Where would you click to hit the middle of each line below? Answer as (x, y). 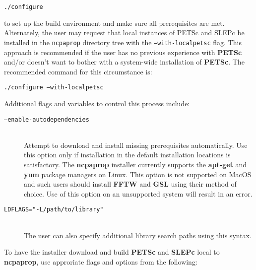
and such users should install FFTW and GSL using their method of (130, 184)
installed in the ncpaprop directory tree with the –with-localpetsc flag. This (123, 42)
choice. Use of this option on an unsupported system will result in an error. (138, 193)
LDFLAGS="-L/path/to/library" (54, 210)
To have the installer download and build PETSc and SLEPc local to (112, 252)
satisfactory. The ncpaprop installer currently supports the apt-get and (135, 164)
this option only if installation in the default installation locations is (127, 155)
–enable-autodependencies (47, 119)
